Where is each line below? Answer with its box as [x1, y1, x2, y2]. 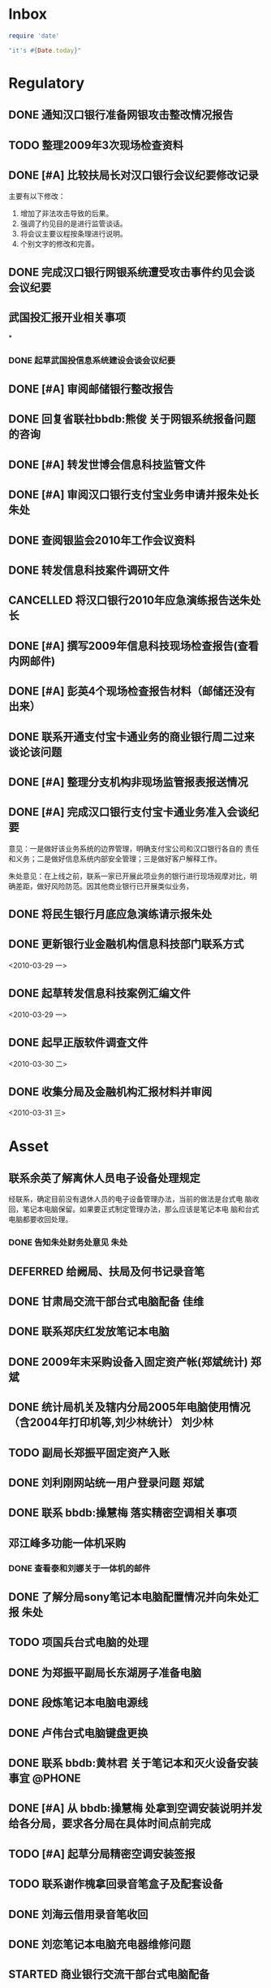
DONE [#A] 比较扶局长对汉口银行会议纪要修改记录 [8, 168, 260, 183]
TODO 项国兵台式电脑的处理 [8, 1635, 148, 1649]
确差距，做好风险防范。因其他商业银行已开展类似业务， [8, 881, 193, 890]
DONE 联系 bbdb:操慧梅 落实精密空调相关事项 [8, 1506, 237, 1520]
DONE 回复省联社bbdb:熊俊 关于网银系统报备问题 [8, 412, 256, 427]
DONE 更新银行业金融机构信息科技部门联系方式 [8, 938, 245, 951]
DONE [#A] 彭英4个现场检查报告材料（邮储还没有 [8, 684, 256, 699]
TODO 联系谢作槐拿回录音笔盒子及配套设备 [8, 1878, 223, 1891]
